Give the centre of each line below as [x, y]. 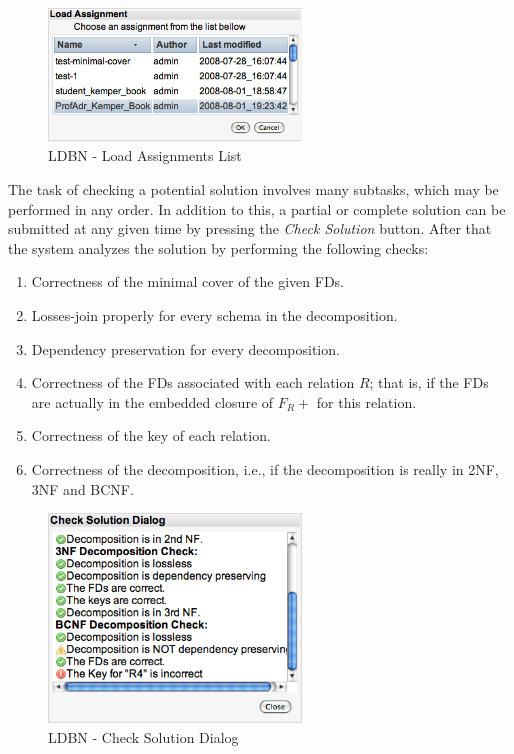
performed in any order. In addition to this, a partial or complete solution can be [257, 208]
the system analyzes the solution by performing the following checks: [218, 247]
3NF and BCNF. [82, 488]
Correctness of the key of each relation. [151, 435]
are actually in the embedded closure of [152, 401]
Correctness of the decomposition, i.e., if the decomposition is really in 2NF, [265, 468]
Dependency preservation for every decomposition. [185, 348]
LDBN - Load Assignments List [145, 155]
